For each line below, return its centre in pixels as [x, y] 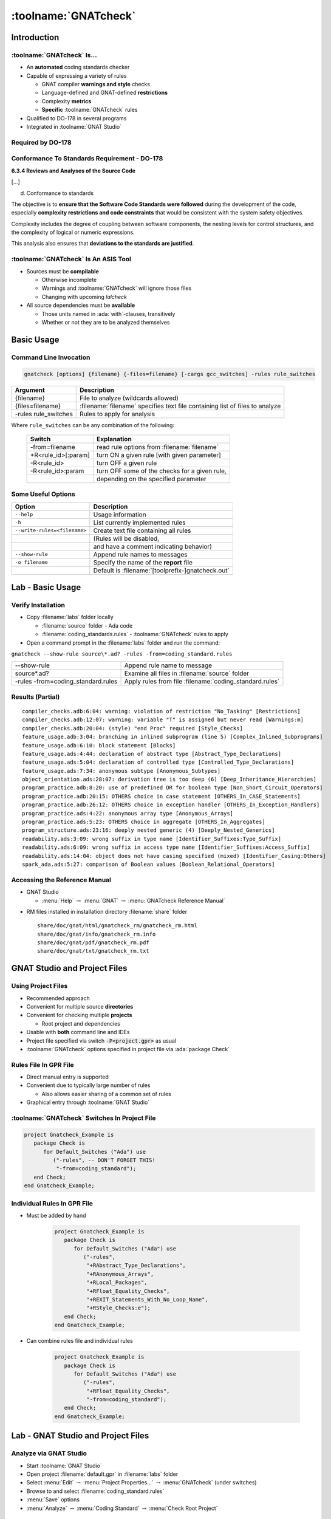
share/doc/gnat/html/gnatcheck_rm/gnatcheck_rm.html [117, 926]
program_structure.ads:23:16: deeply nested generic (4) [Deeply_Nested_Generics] [148, 830]
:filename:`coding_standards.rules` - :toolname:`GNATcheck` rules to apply [135, 634]
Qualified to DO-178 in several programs [77, 118]
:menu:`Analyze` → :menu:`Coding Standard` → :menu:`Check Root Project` [122, 1508]
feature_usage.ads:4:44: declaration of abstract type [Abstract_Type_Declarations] [152, 754]
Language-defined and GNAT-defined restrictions [105, 93]
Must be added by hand [56, 1215]
